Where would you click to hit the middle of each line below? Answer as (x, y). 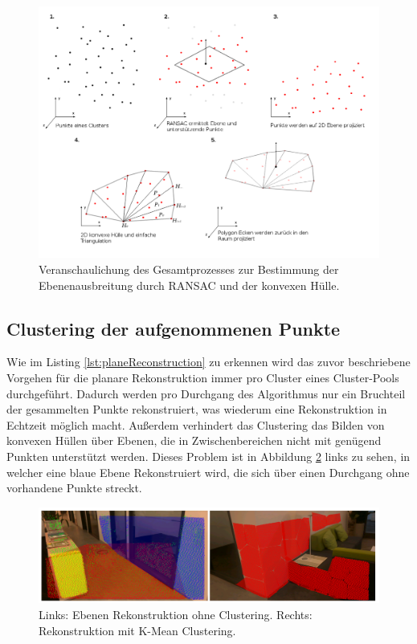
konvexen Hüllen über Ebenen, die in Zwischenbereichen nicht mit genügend (194, 440)
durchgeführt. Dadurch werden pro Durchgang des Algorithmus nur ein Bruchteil (206, 393)
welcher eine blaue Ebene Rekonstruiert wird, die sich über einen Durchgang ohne (208, 472)
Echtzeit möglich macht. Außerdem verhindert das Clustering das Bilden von (196, 424)
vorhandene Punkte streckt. (74, 488)
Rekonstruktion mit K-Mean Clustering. (137, 630)
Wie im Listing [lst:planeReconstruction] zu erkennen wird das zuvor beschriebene (208, 362)
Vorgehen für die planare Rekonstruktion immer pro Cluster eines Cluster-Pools (203, 378)
